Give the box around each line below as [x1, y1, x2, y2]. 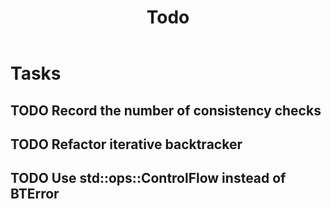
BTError [10, 186, 60, 203]
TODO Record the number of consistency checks [10, 102, 322, 119]
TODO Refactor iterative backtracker [10, 136, 243, 153]
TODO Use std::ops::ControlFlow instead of [10, 170, 287, 187]
